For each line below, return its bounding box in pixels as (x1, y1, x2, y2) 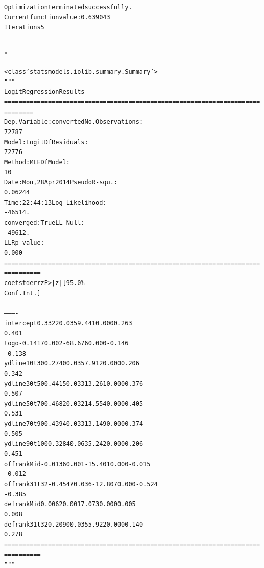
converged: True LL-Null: (4, 219, 85, 226)
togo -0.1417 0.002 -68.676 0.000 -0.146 (4, 339, 129, 347)
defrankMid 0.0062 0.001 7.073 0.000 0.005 (4, 500, 136, 508)
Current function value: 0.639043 (4, 13, 110, 21)
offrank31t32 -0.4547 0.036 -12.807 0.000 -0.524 (4, 480, 158, 488)
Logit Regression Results (4, 88, 85, 96)
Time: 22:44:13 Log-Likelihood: (4, 199, 107, 206)
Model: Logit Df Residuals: (4, 138, 88, 146)
